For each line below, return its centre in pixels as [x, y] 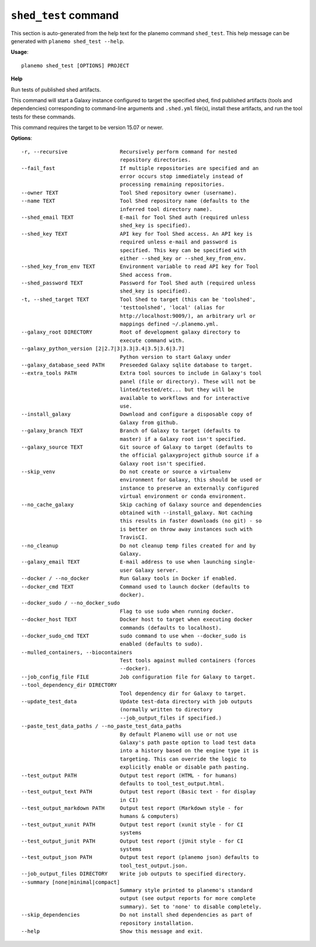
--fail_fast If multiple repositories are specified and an [140, 168]
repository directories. [155, 160]
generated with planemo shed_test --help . [68, 41]
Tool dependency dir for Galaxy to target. [183, 693]
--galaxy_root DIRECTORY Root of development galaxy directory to [131, 332]
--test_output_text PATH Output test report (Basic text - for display [138, 792]
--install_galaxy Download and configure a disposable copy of [137, 414]
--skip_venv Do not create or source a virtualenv [126, 472]
